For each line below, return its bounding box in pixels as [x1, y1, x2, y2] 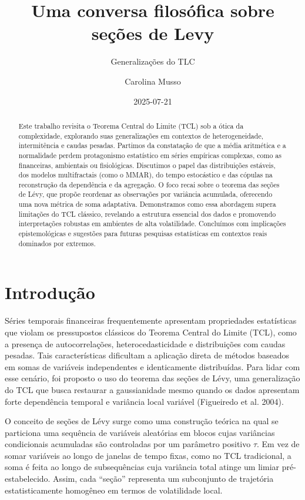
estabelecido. [5, 472, 51, 485]
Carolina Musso [125, 75, 181, 87]
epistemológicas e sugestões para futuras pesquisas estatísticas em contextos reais [18, 229, 267, 239]
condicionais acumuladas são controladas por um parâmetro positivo [5, 438, 251, 450]
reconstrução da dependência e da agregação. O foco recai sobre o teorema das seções [18, 179, 280, 189]
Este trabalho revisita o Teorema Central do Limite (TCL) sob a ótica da [18, 120, 244, 130]
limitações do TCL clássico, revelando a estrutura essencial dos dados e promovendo [18, 209, 276, 219]
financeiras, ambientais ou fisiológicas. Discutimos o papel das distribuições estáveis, [18, 160, 276, 170]
